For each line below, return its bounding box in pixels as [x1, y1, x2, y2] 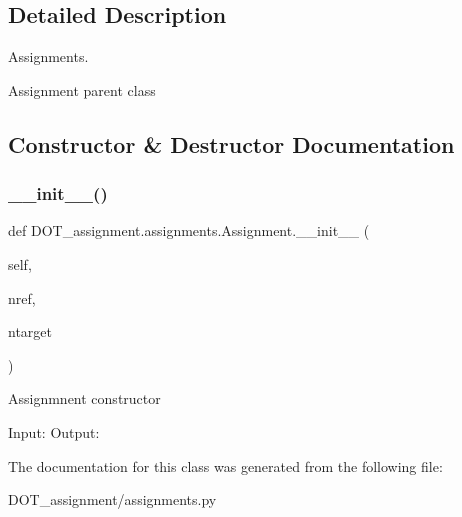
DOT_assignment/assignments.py [8, 489, 217, 510]
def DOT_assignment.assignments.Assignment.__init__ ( [8, 220, 370, 241]
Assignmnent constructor [8, 388, 161, 409]
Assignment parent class [8, 79, 156, 100]
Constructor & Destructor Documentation [8, 128, 455, 159]
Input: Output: [8, 421, 100, 442]
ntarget [8, 321, 52, 342]
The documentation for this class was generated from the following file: [8, 455, 443, 476]
